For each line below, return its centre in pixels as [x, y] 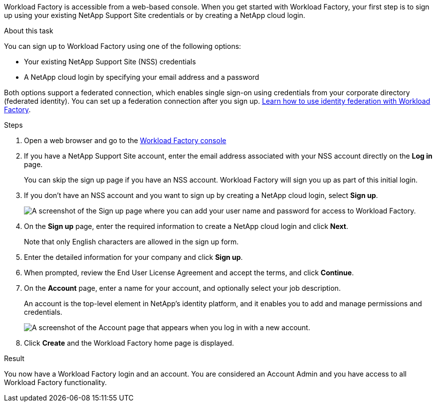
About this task [29, 31]
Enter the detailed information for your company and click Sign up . [133, 257]
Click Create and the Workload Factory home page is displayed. [129, 343]
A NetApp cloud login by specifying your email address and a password [142, 77]
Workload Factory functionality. [56, 382]
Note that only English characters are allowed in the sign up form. [131, 242]
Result [14, 358]
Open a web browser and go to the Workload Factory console [125, 140]
